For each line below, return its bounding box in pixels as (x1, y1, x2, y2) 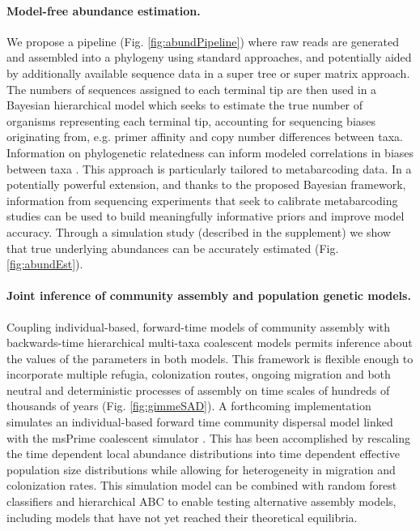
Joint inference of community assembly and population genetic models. (6, 287, 411, 304)
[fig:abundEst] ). (6, 255, 83, 272)
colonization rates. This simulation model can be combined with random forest (6, 477, 397, 494)
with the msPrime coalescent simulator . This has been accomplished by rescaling (6, 429, 410, 446)
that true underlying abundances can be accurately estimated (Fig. (6, 239, 339, 256)
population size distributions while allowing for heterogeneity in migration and (6, 460, 396, 477)
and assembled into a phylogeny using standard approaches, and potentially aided (6, 49, 412, 66)
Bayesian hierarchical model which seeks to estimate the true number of (6, 96, 363, 113)
